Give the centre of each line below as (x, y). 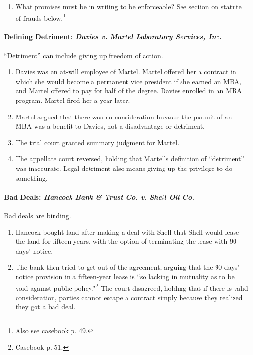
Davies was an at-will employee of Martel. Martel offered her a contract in (126, 72)
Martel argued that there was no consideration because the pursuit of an (124, 116)
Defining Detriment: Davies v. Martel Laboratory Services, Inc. (113, 37)
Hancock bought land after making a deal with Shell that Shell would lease (127, 231)
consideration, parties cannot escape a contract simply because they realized (129, 297)
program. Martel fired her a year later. (73, 100)
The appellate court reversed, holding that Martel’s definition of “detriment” (130, 159)
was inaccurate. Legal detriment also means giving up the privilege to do (124, 168)
